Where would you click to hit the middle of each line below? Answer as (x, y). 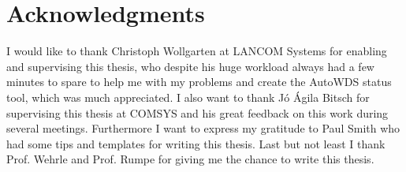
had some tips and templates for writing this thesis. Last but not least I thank (196, 143)
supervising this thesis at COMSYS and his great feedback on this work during (197, 112)
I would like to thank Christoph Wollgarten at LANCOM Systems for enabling (197, 51)
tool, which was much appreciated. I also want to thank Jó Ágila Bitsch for (188, 97)
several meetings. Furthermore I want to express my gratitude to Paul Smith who (203, 128)
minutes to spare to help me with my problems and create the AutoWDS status (199, 82)
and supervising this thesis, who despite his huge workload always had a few (190, 66)
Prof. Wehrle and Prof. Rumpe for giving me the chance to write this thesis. (190, 159)
